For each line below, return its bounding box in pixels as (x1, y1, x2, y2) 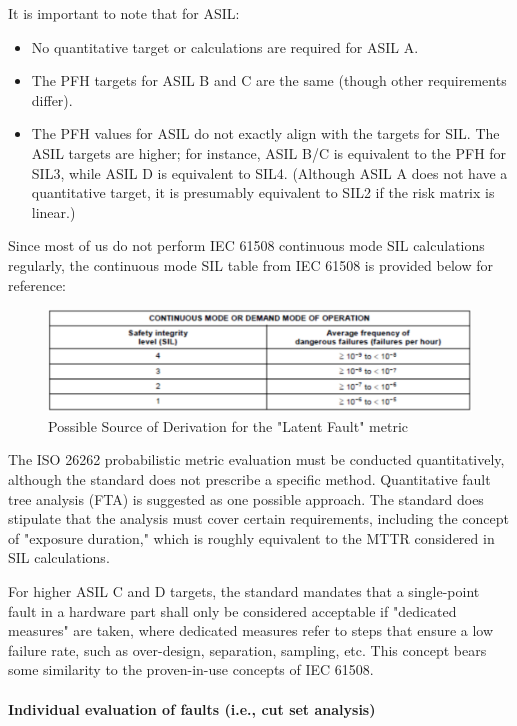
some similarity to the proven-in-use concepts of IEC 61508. (8, 659, 374, 680)
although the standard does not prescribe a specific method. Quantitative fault (8, 469, 491, 489)
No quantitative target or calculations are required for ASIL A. (31, 36, 419, 57)
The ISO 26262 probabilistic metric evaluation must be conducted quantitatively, (8, 449, 505, 470)
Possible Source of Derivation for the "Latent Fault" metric (48, 415, 409, 436)
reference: (8, 274, 67, 295)
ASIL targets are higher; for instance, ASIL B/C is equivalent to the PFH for (31, 142, 507, 163)
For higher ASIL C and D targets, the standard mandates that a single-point (8, 580, 480, 601)
